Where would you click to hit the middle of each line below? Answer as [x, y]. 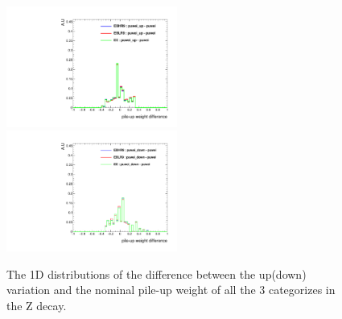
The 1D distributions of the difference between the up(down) [157, 273]
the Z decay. [37, 306]
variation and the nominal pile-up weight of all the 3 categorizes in [171, 290]
